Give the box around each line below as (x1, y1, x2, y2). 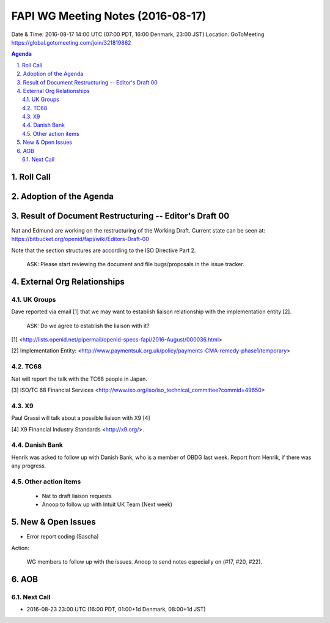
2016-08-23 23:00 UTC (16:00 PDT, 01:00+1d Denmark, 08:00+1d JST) (26, 606, 206, 613)
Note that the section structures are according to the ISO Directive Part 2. (11, 247, 196, 254)
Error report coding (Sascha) (26, 533, 99, 540)
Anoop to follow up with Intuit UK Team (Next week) (42, 501, 173, 508)
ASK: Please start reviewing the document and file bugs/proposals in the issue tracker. (26, 261, 244, 268)
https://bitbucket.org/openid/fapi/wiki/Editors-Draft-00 (11, 236, 149, 243)
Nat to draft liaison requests (42, 493, 112, 499)
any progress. (11, 462, 46, 469)
